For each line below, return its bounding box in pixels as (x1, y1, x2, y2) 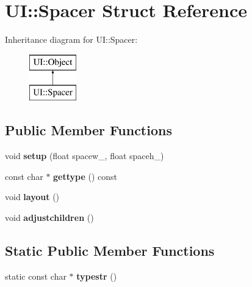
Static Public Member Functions (5, 240, 215, 259)
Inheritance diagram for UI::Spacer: (5, 33, 138, 46)
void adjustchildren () (5, 211, 94, 223)
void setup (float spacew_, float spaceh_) (5, 149, 164, 162)
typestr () (76, 269, 117, 282)
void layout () (5, 190, 60, 203)
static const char (5, 269, 67, 282)
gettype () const (53, 170, 118, 182)
